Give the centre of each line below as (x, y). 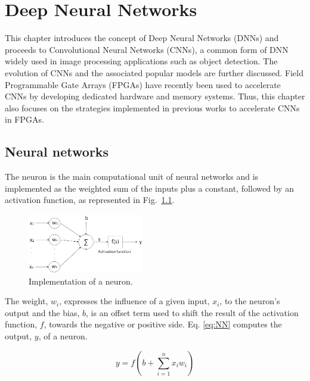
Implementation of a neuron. (81, 281)
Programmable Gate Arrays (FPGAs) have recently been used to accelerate (143, 84)
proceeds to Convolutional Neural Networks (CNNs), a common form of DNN (147, 49)
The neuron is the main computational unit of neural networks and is (132, 177)
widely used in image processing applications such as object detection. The (141, 61)
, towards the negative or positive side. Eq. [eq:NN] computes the (163, 324)
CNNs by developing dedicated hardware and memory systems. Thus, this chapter (155, 96)
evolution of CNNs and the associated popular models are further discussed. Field (154, 72)
